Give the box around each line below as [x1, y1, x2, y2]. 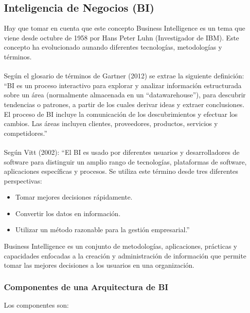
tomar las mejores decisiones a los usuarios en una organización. [4, 260, 195, 270]
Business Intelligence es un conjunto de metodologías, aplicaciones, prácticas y [4, 241, 237, 251]
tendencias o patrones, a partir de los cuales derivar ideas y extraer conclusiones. [4, 99, 245, 109]
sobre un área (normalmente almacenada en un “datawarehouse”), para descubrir [4, 90, 246, 100]
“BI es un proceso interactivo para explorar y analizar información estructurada [4, 80, 242, 90]
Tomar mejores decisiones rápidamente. [15, 192, 133, 202]
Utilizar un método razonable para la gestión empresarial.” [15, 224, 190, 235]
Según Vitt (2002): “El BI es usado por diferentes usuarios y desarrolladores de [4, 147, 240, 157]
